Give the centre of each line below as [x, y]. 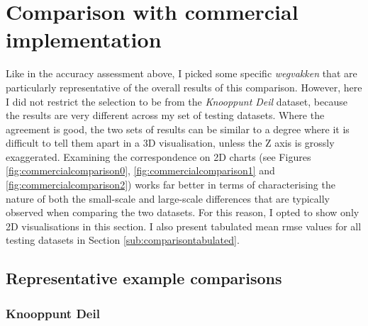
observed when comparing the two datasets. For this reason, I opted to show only [183, 212]
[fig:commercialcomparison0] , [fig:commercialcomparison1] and [140, 170]
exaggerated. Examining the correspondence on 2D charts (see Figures [158, 156]
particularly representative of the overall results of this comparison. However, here [184, 87]
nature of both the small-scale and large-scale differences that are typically [168, 198]
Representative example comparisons [144, 278]
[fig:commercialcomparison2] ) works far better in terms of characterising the [171, 185]
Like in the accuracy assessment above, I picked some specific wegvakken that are [182, 73]
